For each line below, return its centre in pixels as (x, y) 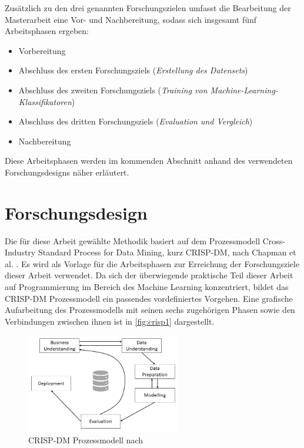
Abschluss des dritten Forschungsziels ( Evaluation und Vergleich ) (136, 121)
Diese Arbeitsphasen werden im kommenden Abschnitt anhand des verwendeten (149, 161)
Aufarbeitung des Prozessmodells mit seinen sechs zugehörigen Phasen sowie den (150, 310)
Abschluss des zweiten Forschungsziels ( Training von (113, 90)
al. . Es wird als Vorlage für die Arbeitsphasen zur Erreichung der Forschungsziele (152, 263)
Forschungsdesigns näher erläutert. (67, 172)
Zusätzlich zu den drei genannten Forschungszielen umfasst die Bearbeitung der (148, 8)
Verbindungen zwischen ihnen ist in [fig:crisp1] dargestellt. (110, 321)
